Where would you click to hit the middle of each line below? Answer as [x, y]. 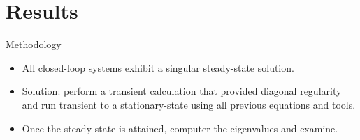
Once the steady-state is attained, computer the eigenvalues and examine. [180, 128]
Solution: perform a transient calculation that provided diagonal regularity [182, 91]
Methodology [34, 44]
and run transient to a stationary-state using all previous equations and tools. [189, 104]
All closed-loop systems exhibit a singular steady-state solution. [158, 67]
